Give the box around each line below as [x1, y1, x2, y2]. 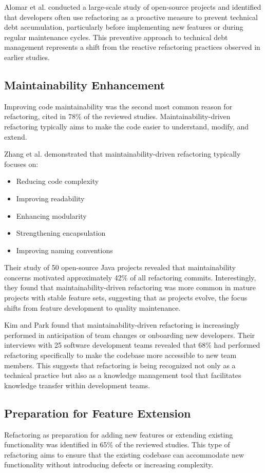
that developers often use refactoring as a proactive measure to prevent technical [4, 11, 258, 22]
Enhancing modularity [16, 210, 87, 221]
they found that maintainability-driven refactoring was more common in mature [4, 282, 256, 293]
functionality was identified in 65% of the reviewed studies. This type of [4, 439, 230, 450]
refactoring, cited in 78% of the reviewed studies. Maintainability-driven [4, 111, 231, 122]
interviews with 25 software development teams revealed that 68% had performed [4, 339, 260, 350]
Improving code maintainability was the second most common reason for [4, 101, 233, 111]
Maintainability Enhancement [4, 77, 165, 92]
